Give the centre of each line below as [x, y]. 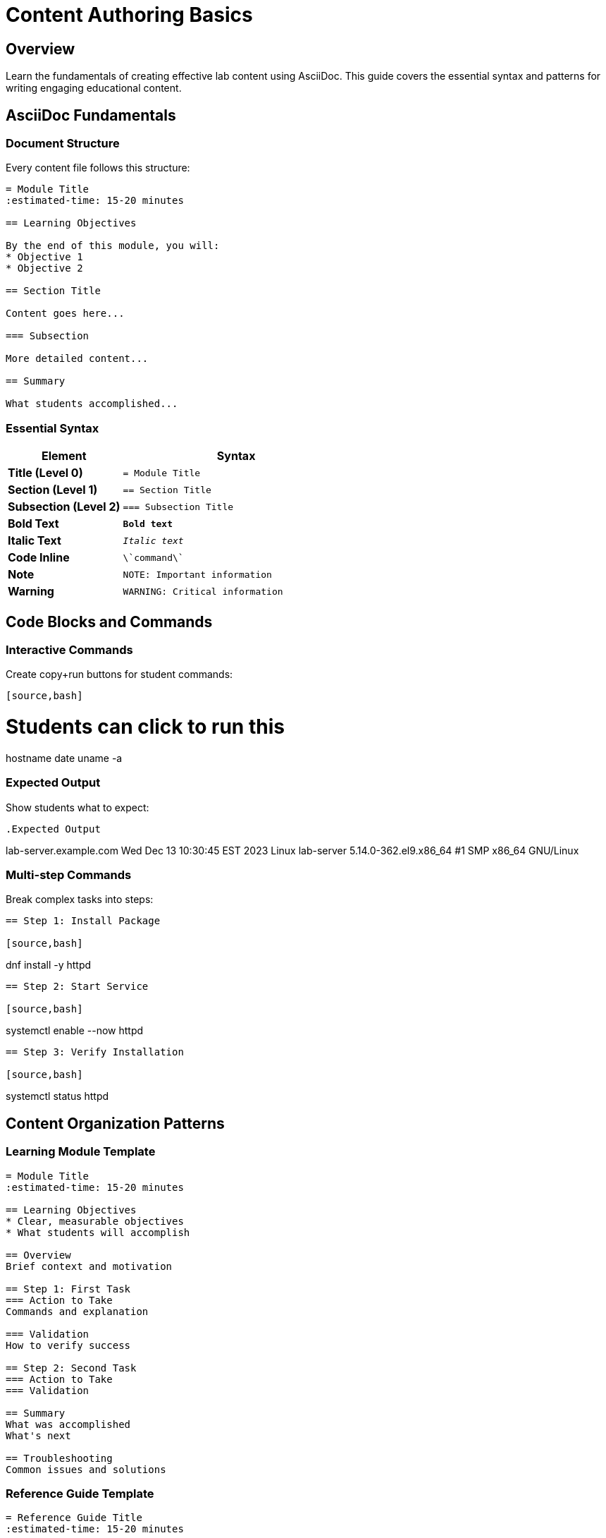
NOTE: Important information [197, 574]
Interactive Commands [69, 649]
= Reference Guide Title [74, 1518]
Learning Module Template [81, 1152]
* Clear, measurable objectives [95, 1221]
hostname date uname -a [64, 758]
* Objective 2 [44, 268]
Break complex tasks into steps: [80, 900]
